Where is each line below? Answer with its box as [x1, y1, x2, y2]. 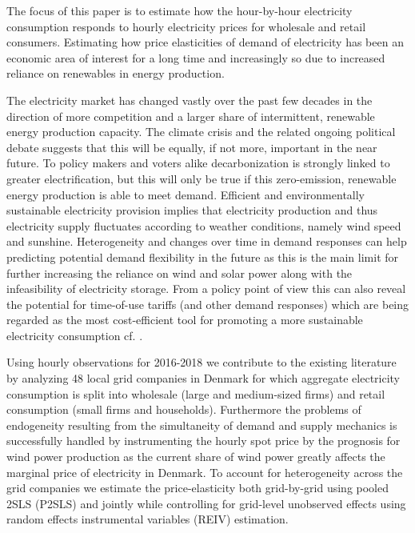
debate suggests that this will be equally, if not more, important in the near [6, 138, 377, 155]
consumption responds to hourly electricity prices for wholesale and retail [6, 18, 366, 34]
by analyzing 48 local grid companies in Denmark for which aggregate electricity [6, 370, 401, 387]
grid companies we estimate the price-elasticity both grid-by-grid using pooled [6, 479, 389, 496]
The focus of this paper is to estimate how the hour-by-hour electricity [6, 2, 353, 18]
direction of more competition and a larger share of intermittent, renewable [6, 107, 375, 124]
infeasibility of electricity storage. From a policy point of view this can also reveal [6, 280, 406, 297]
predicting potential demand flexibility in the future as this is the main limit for [6, 248, 399, 265]
